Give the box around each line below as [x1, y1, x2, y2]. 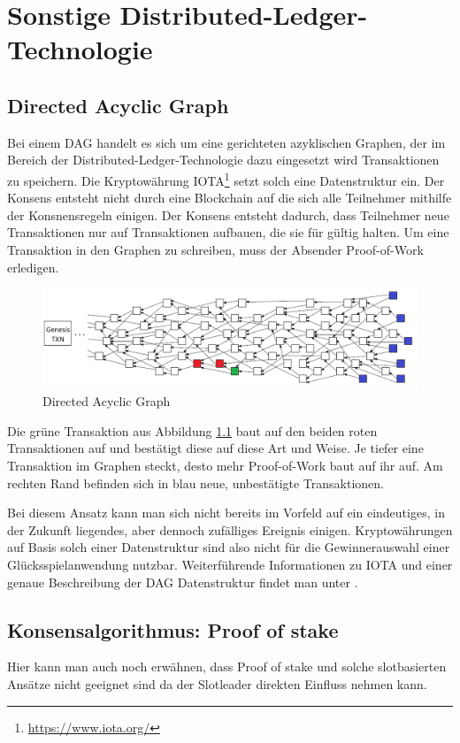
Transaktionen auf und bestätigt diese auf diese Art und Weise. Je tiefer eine [7, 439, 424, 457]
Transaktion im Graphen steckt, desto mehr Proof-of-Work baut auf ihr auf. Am [7, 456, 443, 474]
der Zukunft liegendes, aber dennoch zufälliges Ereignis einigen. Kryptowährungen [7, 520, 453, 539]
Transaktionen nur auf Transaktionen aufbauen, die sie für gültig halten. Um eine [7, 223, 449, 241]
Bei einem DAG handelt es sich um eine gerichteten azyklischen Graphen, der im [7, 133, 446, 151]
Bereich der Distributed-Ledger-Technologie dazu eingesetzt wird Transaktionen [7, 150, 440, 169]
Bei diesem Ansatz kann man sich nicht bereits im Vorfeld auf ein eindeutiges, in [7, 503, 445, 522]
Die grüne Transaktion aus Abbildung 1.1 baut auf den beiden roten [7, 421, 378, 440]
